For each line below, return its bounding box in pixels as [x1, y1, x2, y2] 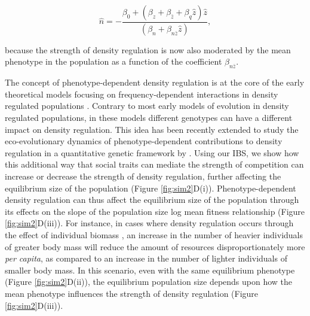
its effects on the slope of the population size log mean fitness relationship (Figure [5, 205, 305, 217]
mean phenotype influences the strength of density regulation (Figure [5, 287, 259, 299]
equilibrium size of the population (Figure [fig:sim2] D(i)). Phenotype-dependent [5, 181, 296, 194]
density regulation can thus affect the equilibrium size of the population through [5, 193, 299, 206]
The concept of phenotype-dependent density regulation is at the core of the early [5, 76, 305, 89]
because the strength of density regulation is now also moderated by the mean [5, 43, 291, 56]
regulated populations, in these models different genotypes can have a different [5, 111, 293, 124]
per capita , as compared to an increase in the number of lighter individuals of [5, 252, 287, 265]
